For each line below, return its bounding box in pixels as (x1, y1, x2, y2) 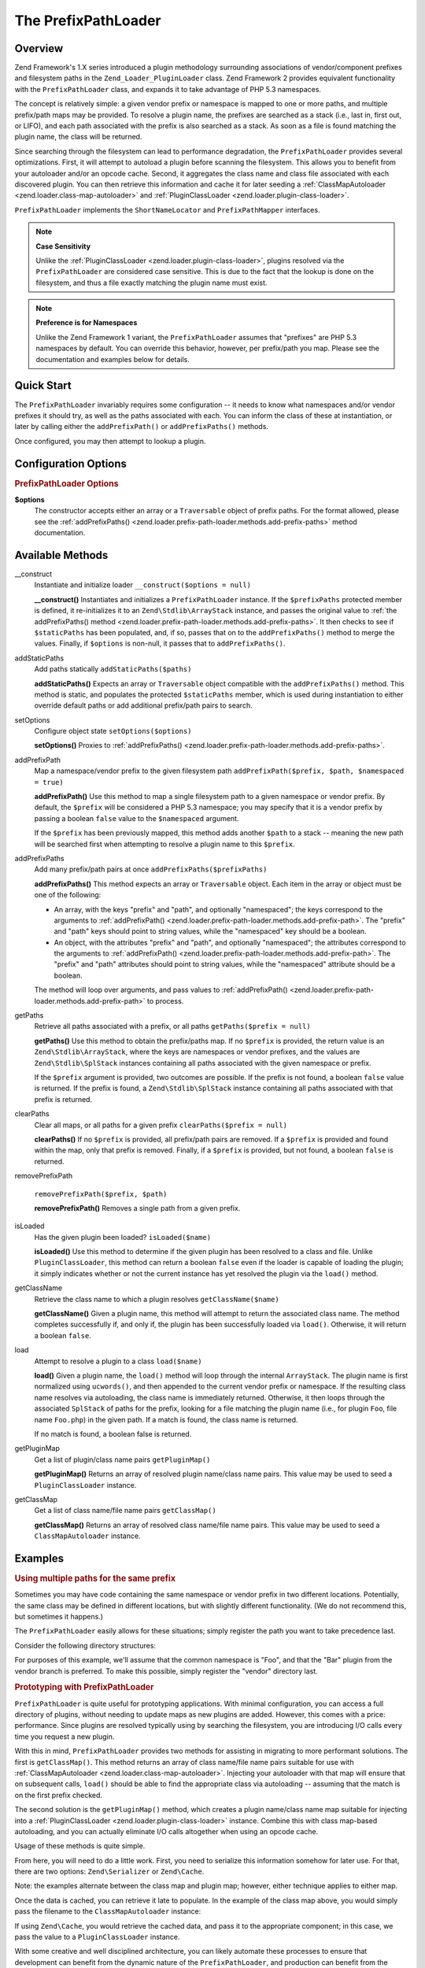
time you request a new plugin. (14, 1732, 115, 1741)
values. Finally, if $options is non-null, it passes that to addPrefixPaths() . (34, 638, 286, 649)
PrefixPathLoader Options (14, 478, 119, 489)
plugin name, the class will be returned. (14, 132, 142, 142)
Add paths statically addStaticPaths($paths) (34, 664, 192, 674)
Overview (14, 42, 64, 55)
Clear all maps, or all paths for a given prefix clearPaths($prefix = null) (34, 1120, 287, 1130)
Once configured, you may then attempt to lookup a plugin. (14, 436, 206, 446)
